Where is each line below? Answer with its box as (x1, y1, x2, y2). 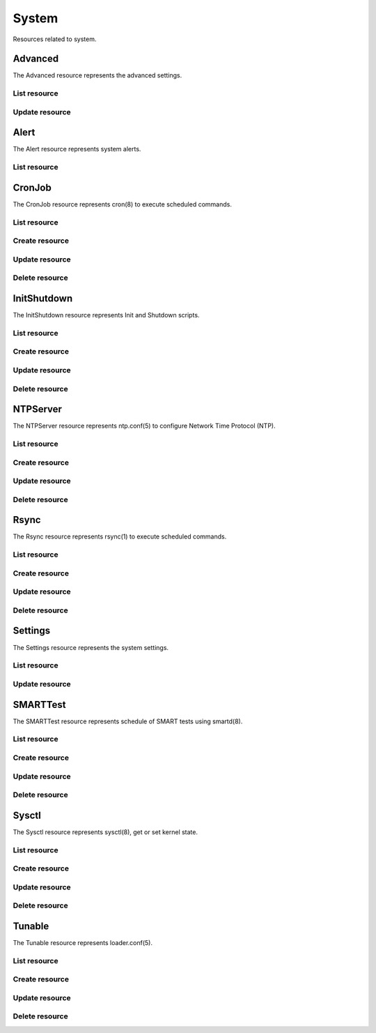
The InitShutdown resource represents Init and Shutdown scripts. (13, 311, 200, 319)
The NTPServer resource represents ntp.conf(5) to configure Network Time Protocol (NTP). (13, 422, 276, 430)
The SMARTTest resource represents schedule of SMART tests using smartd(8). (13, 717, 243, 725)
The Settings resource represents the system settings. (13, 643, 169, 651)
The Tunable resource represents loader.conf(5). (13, 938, 153, 947)
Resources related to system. (13, 35, 97, 43)
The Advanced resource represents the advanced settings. (13, 71, 182, 80)
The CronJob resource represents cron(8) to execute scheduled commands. (13, 199, 233, 209)
